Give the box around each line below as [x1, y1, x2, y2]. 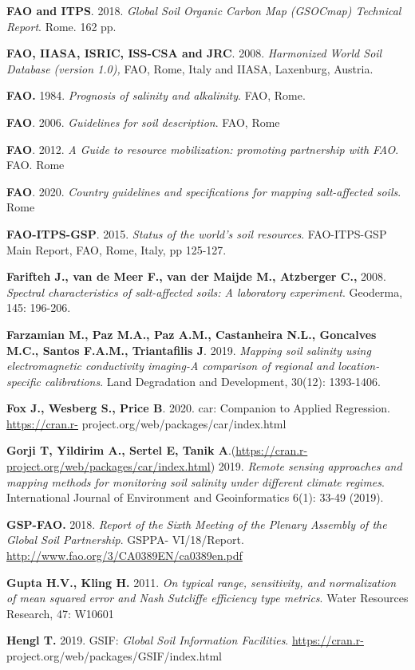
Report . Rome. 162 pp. [6, 18, 117, 34]
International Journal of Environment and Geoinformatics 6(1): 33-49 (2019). [6, 489, 384, 506]
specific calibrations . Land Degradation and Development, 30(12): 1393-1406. [6, 372, 381, 389]
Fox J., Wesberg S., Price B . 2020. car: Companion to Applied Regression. [6, 400, 390, 416]
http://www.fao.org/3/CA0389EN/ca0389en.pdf [6, 547, 243, 564]
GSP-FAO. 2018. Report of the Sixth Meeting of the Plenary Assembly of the [6, 515, 387, 532]
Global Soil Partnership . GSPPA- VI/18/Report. [6, 531, 244, 548]
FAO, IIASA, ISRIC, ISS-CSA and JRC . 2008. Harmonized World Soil [6, 45, 382, 61]
